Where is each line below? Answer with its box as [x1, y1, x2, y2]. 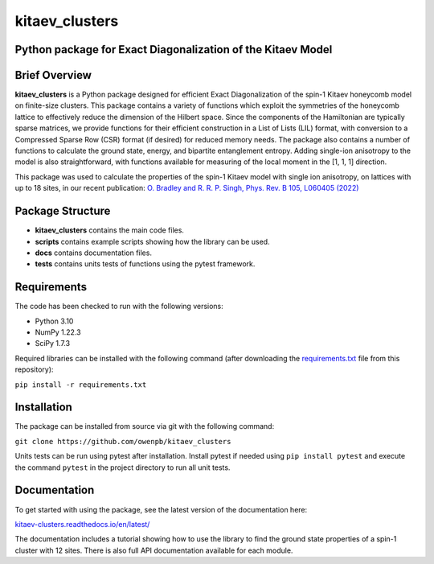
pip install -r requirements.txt [14, 380, 147, 389]
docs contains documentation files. [35, 248, 153, 257]
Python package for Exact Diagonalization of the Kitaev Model [14, 43, 333, 56]
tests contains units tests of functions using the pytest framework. [35, 259, 256, 269]
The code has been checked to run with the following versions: [14, 302, 224, 311]
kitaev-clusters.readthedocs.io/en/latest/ [14, 519, 150, 529]
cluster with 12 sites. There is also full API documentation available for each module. [14, 545, 293, 555]
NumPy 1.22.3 [35, 327, 81, 337]
